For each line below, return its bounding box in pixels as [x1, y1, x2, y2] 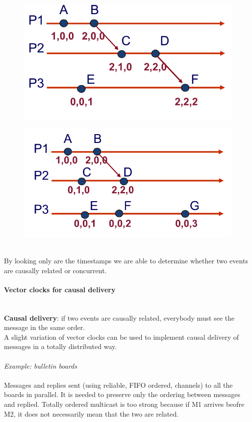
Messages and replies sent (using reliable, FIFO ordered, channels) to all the [4, 379, 233, 390]
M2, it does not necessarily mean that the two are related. [4, 408, 179, 419]
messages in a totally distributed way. [4, 341, 117, 352]
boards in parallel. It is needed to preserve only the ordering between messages [4, 389, 241, 399]
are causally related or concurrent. [4, 265, 107, 275]
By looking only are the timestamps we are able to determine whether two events [4, 256, 248, 266]
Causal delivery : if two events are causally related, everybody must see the [4, 312, 235, 323]
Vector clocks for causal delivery [4, 284, 116, 294]
